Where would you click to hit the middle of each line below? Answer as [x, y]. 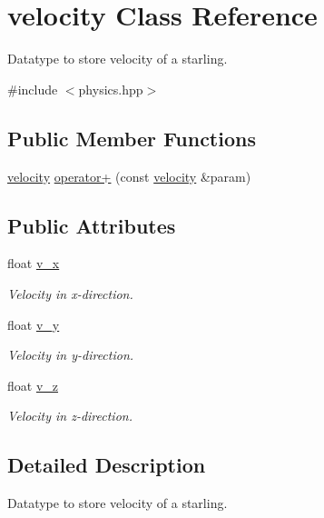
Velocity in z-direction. [70, 416]
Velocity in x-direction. [70, 293]
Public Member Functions [132, 138]
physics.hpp [111, 89]
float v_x [34, 263]
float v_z [33, 385]
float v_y [34, 324]
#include [33, 89]
